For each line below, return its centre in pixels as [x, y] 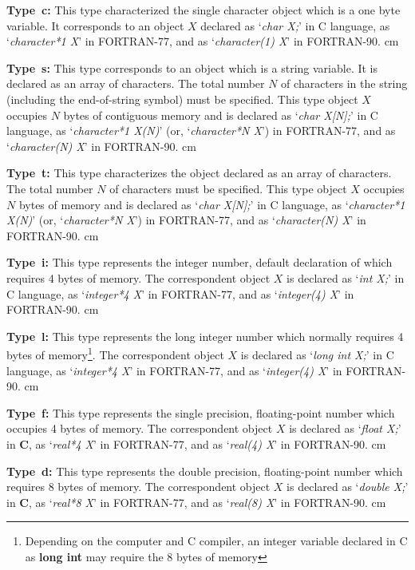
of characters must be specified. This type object [228, 188]
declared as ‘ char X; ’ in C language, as [295, 25]
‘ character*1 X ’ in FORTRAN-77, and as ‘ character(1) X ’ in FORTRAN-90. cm [203, 41]
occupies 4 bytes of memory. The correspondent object [140, 428]
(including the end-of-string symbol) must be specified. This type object [182, 99]
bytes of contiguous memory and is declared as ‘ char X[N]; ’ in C [221, 115]
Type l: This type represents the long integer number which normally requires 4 [205, 336]
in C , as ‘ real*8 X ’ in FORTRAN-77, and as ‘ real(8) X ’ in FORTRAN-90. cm [196, 502]
